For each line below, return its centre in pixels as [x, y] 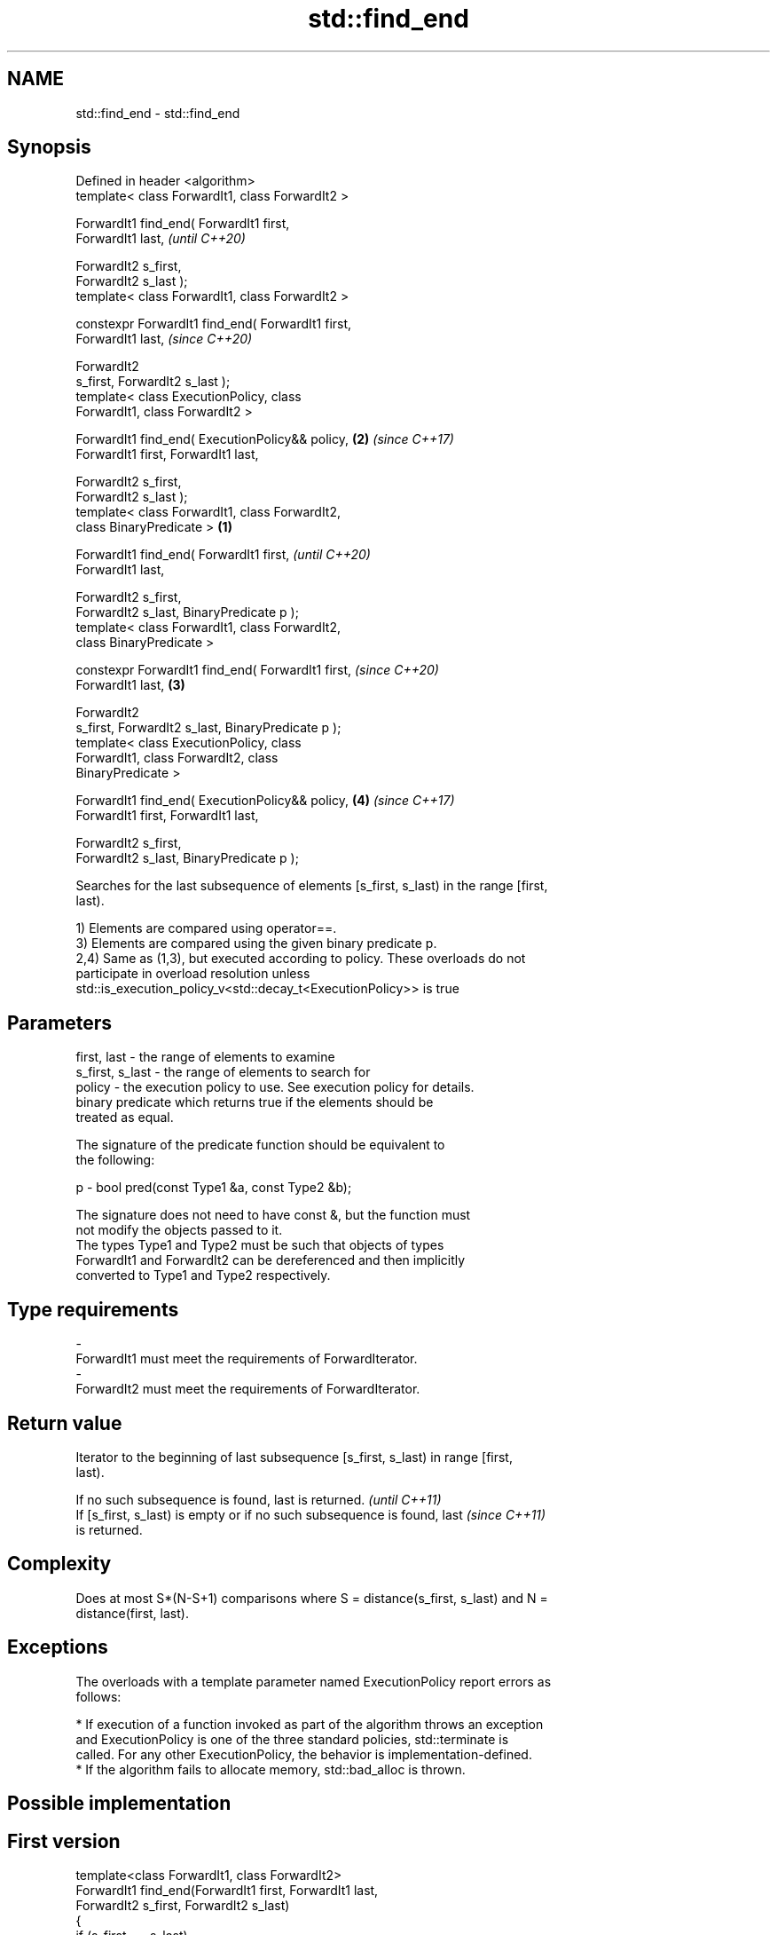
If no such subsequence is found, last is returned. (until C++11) [259, 1499]
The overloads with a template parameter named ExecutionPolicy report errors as [314, 1681]
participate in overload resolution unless [193, 974]
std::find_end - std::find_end [158, 113]
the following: [115, 1160]
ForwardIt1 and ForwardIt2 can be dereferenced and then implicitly [271, 1260]
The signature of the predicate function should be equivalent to [260, 1145]
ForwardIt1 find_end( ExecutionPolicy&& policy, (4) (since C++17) [265, 801]
